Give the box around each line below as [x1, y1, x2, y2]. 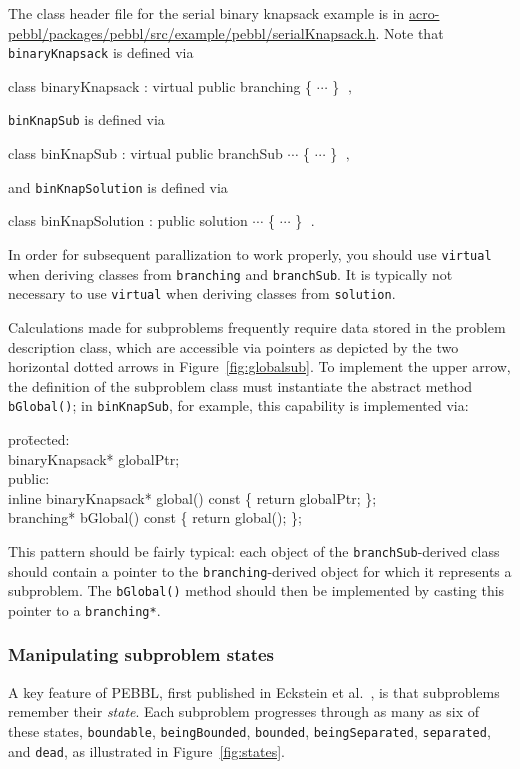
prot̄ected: [8, 428, 70, 449]
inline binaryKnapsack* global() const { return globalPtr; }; [8, 487, 377, 508]
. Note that [375, 22, 444, 43]
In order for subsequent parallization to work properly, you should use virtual [8, 243, 492, 264]
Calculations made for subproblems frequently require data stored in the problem [8, 316, 506, 337]
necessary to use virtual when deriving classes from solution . [8, 283, 396, 304]
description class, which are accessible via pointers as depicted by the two [8, 336, 459, 357]
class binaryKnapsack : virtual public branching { [8, 75, 313, 96]
